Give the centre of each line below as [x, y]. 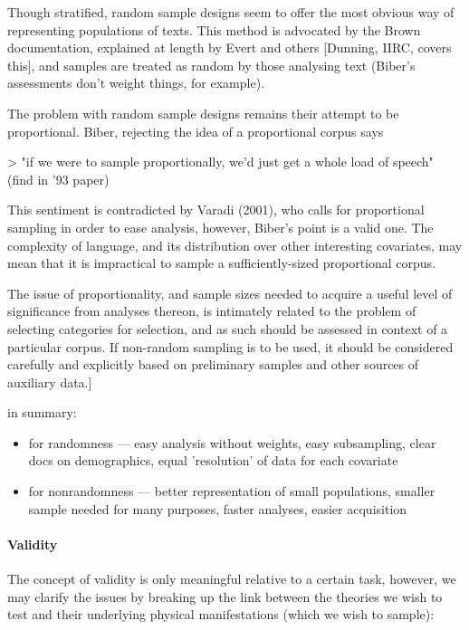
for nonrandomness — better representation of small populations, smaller [232, 491]
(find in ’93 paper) [58, 179]
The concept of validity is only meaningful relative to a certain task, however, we [232, 579]
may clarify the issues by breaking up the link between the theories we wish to [225, 596]
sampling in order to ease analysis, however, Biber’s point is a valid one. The [220, 227]
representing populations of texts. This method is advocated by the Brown [214, 29]
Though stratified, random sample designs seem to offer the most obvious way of [231, 12]
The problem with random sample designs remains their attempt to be [203, 113]
